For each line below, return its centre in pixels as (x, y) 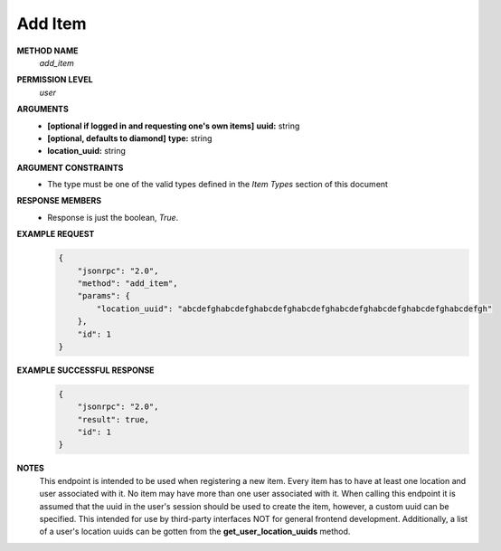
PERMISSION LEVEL (55, 80)
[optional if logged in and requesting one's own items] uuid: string (174, 126)
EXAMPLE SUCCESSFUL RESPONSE (85, 370)
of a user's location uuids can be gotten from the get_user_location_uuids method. (195, 532)
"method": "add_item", (128, 284)
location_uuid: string (87, 151)
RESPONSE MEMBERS (59, 201)
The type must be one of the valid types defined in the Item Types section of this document (218, 185)
